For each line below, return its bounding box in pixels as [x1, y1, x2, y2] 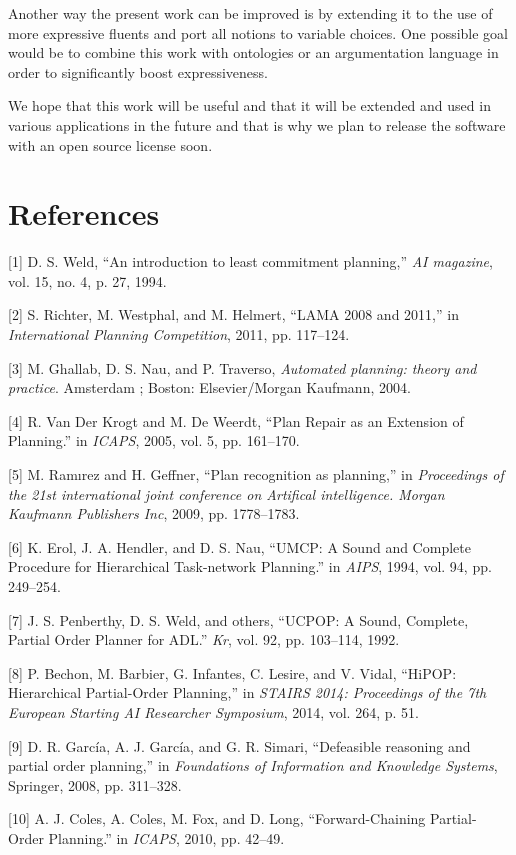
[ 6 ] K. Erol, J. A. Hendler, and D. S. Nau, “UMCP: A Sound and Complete [8, 536, 471, 557]
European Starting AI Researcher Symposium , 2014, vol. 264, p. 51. [8, 701, 419, 722]
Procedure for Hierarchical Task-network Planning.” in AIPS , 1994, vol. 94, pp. [8, 556, 492, 577]
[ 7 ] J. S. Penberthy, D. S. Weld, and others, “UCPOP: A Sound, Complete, [8, 609, 469, 630]
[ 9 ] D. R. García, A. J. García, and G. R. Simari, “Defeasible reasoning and [8, 735, 471, 756]
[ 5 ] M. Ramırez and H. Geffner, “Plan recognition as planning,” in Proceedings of [8, 464, 504, 485]
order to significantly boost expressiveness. [8, 61, 268, 82]
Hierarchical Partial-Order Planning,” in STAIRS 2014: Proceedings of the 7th [8, 682, 487, 703]
